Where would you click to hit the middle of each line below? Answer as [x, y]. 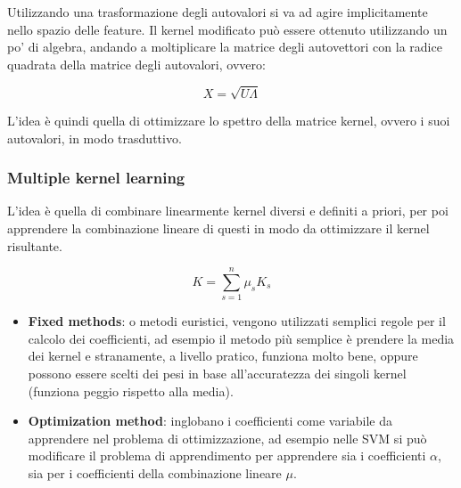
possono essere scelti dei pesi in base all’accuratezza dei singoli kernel [217, 374]
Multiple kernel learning [96, 178]
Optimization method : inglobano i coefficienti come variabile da [210, 421]
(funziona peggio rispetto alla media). [131, 390]
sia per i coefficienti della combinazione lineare [155, 472]
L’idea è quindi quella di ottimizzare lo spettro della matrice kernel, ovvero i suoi [229, 120]
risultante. [35, 245]
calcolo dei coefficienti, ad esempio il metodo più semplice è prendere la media [241, 338]
